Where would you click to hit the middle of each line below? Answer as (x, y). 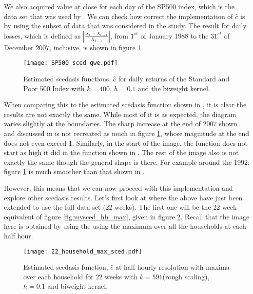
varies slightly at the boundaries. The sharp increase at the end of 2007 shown (121, 124)
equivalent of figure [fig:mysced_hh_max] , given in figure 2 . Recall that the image (127, 216)
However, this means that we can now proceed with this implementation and (118, 187)
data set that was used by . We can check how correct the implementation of (118, 16)
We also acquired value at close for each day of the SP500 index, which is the (119, 6)
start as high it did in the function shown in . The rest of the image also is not (121, 152)
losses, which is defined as (42, 35)
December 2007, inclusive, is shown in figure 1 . (74, 47)
